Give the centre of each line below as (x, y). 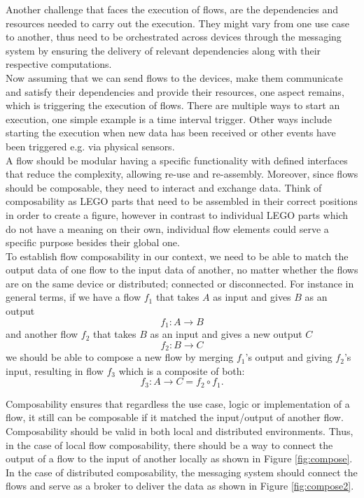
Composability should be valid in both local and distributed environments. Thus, (180, 431)
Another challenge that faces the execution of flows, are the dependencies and (172, 9)
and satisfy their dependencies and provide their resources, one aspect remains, (175, 91)
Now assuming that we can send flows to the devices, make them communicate (174, 77)
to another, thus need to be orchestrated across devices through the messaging (174, 37)
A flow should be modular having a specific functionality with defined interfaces (177, 160)
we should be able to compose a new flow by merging (120, 357)
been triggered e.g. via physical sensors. (90, 146)
